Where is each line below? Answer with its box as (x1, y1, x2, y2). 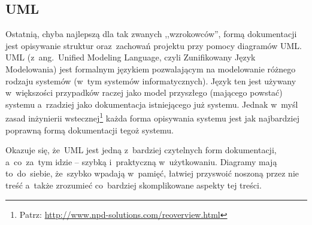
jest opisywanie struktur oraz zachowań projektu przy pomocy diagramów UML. (5, 39, 302, 51)
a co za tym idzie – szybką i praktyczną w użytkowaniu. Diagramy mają (5, 155, 277, 168)
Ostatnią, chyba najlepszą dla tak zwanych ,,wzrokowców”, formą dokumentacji (5, 28, 297, 40)
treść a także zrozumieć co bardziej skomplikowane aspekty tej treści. (5, 178, 262, 191)
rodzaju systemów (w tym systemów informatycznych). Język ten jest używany (5, 74, 296, 87)
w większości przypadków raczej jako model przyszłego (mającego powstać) (5, 86, 283, 99)
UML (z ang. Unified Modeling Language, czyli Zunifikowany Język (5, 51, 256, 63)
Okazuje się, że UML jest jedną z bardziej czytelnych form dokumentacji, (5, 144, 277, 156)
